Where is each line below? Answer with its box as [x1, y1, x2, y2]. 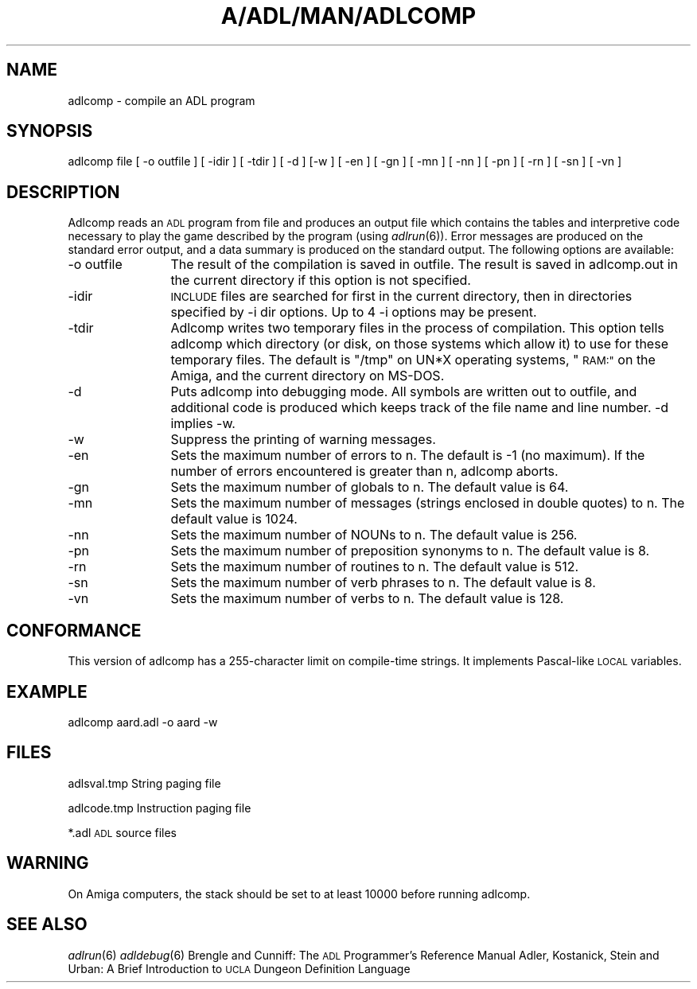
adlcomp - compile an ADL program [68, 93, 255, 107]
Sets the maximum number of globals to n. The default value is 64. [170, 479, 569, 496]
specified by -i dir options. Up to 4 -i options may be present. [170, 304, 537, 321]
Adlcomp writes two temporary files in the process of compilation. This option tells [170, 320, 664, 337]
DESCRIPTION [6, 181, 120, 202]
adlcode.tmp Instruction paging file [68, 800, 251, 815]
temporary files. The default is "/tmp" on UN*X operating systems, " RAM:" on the [170, 352, 656, 368]
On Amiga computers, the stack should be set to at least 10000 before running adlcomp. [68, 886, 531, 901]
